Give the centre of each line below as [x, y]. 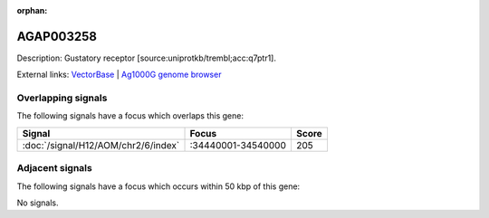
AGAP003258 [57, 36]
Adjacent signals [54, 168]
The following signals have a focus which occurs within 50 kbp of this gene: [158, 186]
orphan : [32, 10]
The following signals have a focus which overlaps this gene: [130, 116]
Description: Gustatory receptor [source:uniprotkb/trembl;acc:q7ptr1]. [146, 58]
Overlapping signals [62, 98]
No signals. [38, 203]
